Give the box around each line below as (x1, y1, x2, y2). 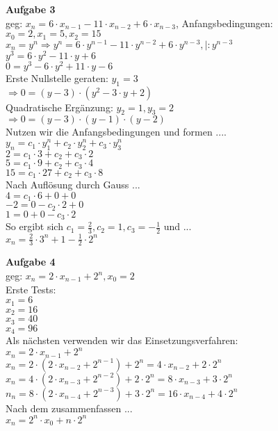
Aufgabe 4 (6, 254, 56, 269)
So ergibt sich (6, 219, 63, 234)
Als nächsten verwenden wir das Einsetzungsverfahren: (6, 333, 238, 348)
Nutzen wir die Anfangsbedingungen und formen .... (6, 124, 227, 139)
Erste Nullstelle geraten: (6, 70, 108, 85)
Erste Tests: (6, 282, 56, 296)
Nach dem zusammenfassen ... (6, 400, 133, 415)
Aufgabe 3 (6, 2, 56, 16)
